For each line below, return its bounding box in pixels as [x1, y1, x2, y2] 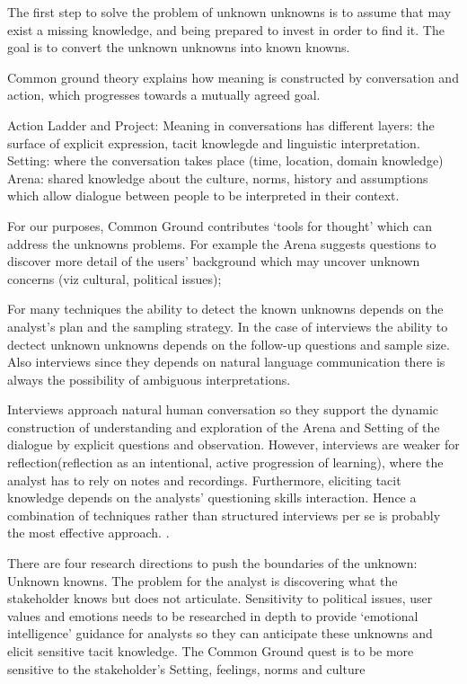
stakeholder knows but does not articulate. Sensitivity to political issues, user [7, 589, 433, 608]
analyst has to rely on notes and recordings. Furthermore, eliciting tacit [7, 470, 401, 489]
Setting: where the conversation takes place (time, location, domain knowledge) [7, 151, 444, 170]
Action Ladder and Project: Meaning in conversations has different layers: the [7, 115, 435, 134]
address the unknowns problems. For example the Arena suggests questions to [7, 234, 436, 253]
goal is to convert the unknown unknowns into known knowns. [7, 38, 350, 57]
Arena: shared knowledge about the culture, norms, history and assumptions [7, 168, 428, 187]
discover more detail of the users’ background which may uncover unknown [7, 252, 420, 271]
